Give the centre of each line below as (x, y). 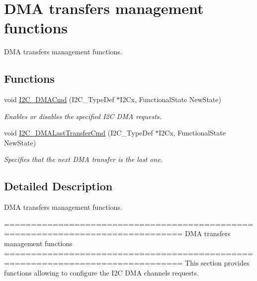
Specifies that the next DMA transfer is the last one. (84, 159)
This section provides (217, 263)
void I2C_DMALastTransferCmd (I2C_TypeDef (79, 133)
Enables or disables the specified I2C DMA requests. (83, 116)
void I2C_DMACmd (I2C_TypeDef (59, 99)
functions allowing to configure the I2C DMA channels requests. (101, 272)
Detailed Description (58, 186)
